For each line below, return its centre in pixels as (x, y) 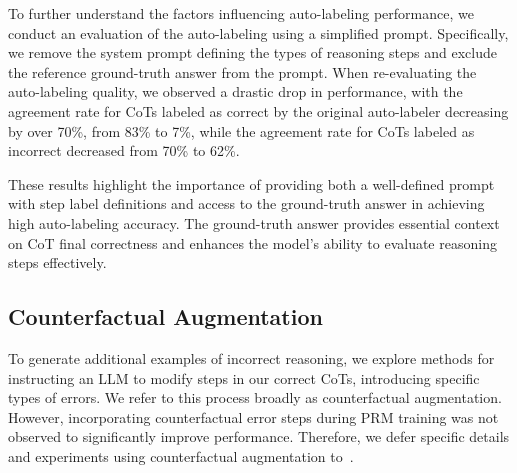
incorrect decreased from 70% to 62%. (124, 150)
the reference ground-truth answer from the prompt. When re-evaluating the (242, 71)
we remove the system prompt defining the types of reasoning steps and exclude (252, 52)
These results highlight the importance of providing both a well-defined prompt (251, 183)
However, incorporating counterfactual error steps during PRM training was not (253, 416)
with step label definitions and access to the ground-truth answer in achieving (246, 203)
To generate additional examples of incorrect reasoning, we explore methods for (251, 357)
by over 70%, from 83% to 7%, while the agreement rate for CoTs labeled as (241, 130)
